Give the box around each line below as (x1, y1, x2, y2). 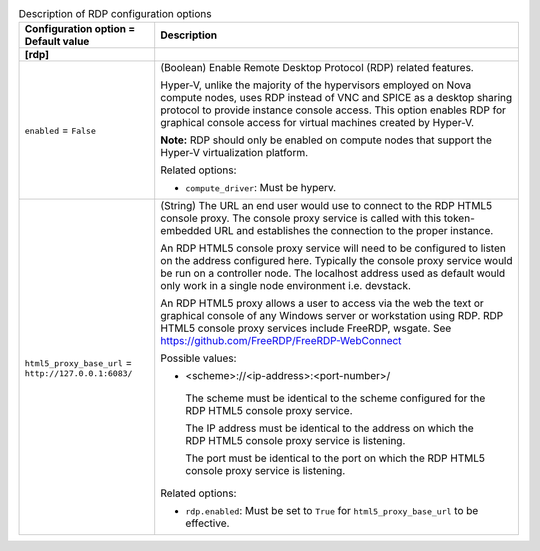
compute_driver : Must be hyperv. (185, 181, 337, 195)
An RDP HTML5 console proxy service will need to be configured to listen (160, 241, 507, 255)
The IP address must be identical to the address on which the (185, 421, 474, 435)
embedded (160, 224, 212, 238)
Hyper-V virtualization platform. (160, 146, 309, 160)
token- (443, 211, 475, 225)
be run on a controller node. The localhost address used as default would (160, 266, 506, 280)
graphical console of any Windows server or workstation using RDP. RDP (160, 309, 504, 323)
